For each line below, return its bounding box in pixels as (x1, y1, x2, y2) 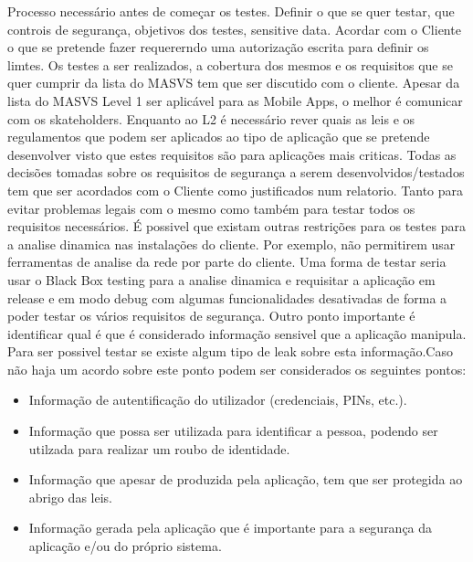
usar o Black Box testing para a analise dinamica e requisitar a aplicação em (7, 270, 436, 289)
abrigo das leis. (28, 487, 112, 506)
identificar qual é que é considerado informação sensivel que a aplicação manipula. (7, 323, 467, 343)
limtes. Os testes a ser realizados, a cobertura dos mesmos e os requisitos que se (7, 55, 453, 74)
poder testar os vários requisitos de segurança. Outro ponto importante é (7, 306, 415, 325)
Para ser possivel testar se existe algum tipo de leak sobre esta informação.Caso (7, 342, 453, 361)
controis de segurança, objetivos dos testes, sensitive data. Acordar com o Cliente (7, 19, 461, 38)
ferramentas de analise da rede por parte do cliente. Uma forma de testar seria (7, 252, 447, 271)
